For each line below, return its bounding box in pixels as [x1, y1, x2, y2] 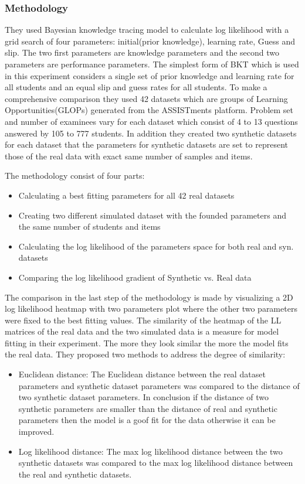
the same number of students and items [18, 220, 161, 233]
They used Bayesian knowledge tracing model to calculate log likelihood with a [5, 23, 289, 36]
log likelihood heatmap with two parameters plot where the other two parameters [5, 302, 297, 315]
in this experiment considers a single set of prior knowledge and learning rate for [5, 69, 294, 81]
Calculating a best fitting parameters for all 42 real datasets [18, 189, 235, 201]
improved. [18, 425, 55, 438]
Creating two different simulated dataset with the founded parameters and [18, 209, 286, 221]
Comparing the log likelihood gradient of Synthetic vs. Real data [18, 271, 252, 283]
